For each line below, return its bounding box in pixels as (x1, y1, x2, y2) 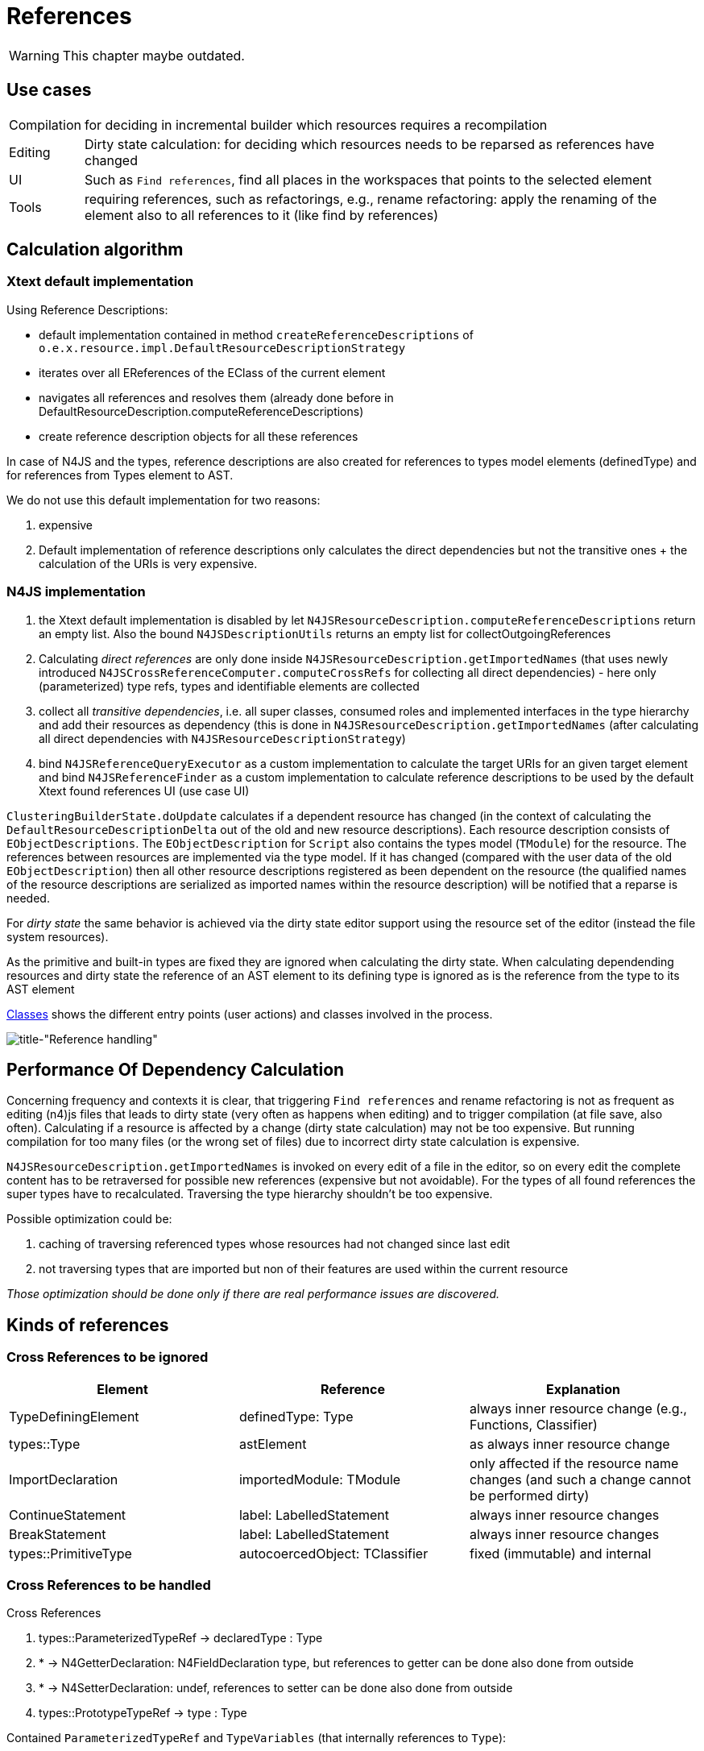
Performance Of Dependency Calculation (6, 1059, 345, 1080)
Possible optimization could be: (6, 1212, 172, 1226)
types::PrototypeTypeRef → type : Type (39, 1706, 247, 1720)
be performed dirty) (469, 1487, 590, 1504)
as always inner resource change (469, 1435, 670, 1452)
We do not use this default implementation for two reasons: (6, 492, 321, 507)
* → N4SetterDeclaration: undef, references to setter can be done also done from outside (39, 1681, 513, 1695)
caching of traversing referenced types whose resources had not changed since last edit (39, 1237, 511, 1251)
